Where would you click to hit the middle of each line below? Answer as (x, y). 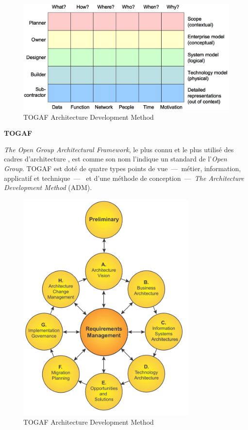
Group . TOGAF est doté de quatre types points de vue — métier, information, (123, 168)
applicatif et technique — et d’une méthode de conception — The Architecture (124, 178)
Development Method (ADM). (48, 187)
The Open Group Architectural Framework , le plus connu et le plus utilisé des (119, 149)
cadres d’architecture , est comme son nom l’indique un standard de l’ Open (116, 159)
